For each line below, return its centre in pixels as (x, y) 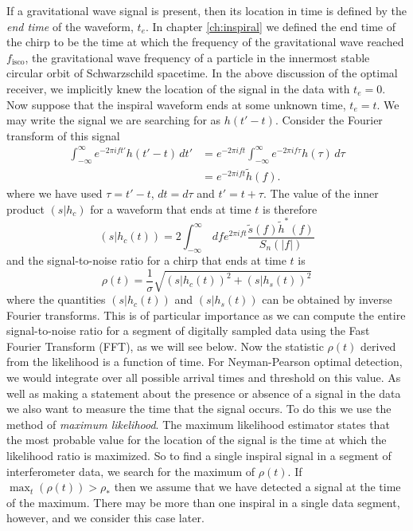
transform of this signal (63, 135)
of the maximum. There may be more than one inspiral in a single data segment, (203, 502)
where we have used (55, 193)
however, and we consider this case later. (105, 518)
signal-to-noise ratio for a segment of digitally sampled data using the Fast (188, 330)
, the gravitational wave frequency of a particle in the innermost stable (197, 57)
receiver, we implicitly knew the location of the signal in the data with (178, 88)
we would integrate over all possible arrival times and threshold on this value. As (204, 378)
